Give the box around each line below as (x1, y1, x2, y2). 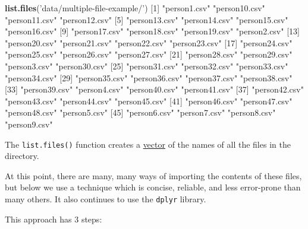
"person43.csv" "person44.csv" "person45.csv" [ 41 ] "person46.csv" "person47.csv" (5, 94, 293, 107)
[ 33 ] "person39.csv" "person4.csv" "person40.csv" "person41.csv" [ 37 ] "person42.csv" (5, 83, 304, 96)
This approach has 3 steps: (5, 212, 102, 225)
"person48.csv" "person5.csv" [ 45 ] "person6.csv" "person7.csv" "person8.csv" (5, 106, 276, 119)
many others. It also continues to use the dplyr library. (5, 192, 206, 205)
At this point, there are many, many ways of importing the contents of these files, (5, 169, 302, 182)
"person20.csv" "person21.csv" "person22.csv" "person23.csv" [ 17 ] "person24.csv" (5, 36, 293, 49)
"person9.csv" (5, 117, 53, 130)
